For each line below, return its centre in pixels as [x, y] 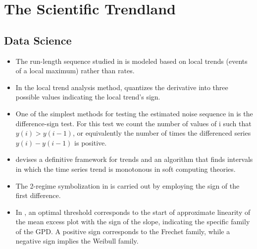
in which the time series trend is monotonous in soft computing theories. [126, 169]
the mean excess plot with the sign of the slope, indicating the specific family [133, 222]
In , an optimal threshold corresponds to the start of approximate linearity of [133, 212]
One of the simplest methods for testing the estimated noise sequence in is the [134, 113]
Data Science [38, 40]
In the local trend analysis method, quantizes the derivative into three [122, 87]
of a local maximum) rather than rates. [75, 71]
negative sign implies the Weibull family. [77, 241]
